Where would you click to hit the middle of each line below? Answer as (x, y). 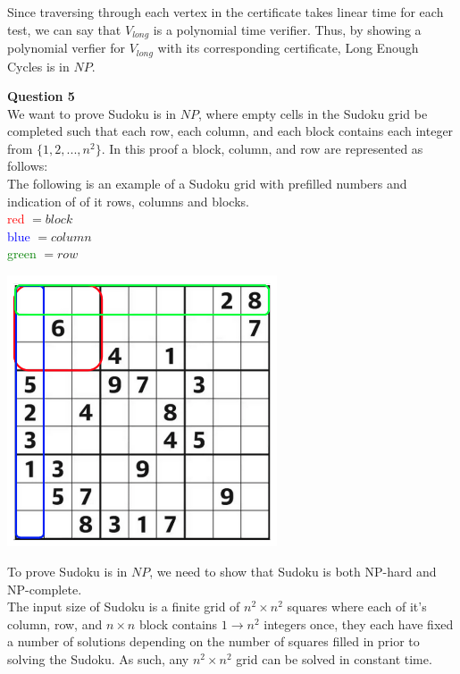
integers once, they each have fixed (359, 623)
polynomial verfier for (66, 48)
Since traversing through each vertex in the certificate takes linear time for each (226, 12)
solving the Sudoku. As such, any (98, 659)
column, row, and (55, 623)
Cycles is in (38, 66)
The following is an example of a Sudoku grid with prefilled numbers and (207, 184)
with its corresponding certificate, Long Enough (288, 48)
